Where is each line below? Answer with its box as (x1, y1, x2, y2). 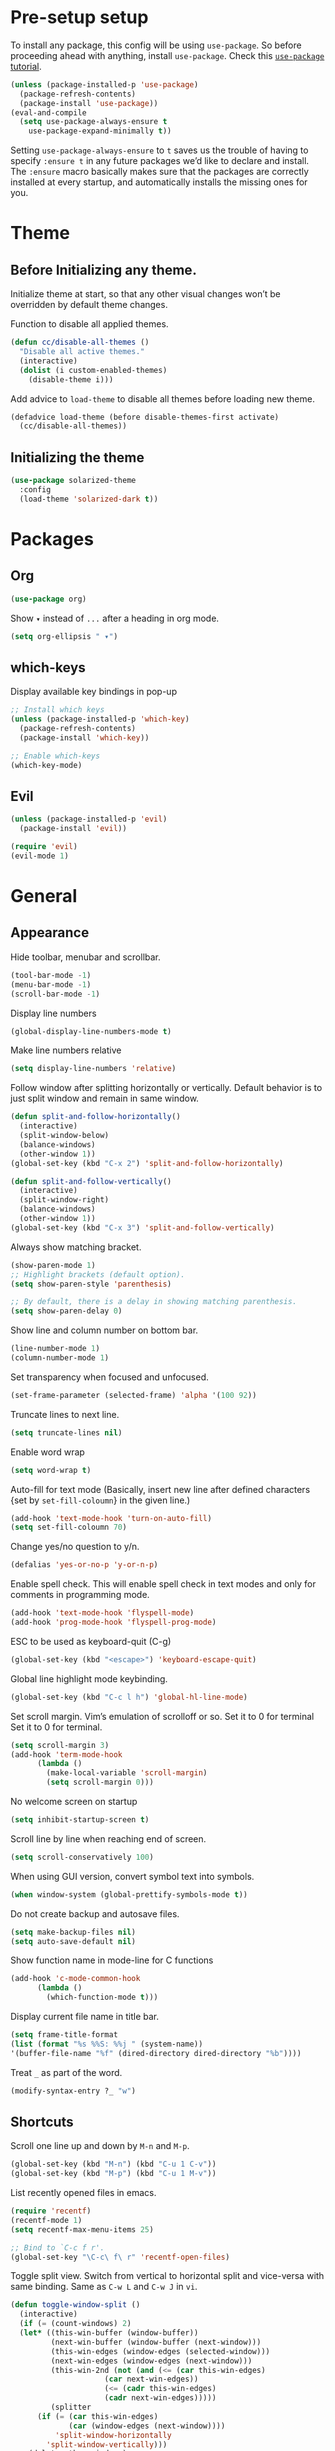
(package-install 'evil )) (19, 824, 128, 834)
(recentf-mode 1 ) (10, 2215, 83, 2225)
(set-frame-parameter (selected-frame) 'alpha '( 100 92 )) (10, 1390, 257, 1400)
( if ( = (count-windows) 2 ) (19, 2319, 132, 2329)
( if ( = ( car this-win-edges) (36, 2411, 159, 2421)
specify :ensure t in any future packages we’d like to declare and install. (10, 155, 310, 167)
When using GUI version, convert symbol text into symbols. (10, 1870, 255, 1882)
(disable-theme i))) (28, 374, 114, 385)
